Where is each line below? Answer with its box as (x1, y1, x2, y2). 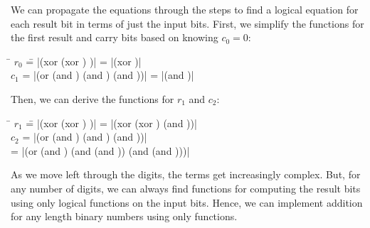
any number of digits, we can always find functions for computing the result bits (11, 180, 361, 195)
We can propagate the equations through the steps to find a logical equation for (11, 2, 359, 16)
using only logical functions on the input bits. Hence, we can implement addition (11, 195, 363, 210)
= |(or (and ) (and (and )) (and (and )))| (11, 143, 190, 158)
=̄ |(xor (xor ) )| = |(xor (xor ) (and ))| (26, 115, 197, 130)
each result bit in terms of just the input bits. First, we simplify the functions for (11, 16, 364, 31)
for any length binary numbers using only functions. (11, 209, 238, 224)
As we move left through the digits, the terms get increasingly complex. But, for (11, 167, 361, 182)
